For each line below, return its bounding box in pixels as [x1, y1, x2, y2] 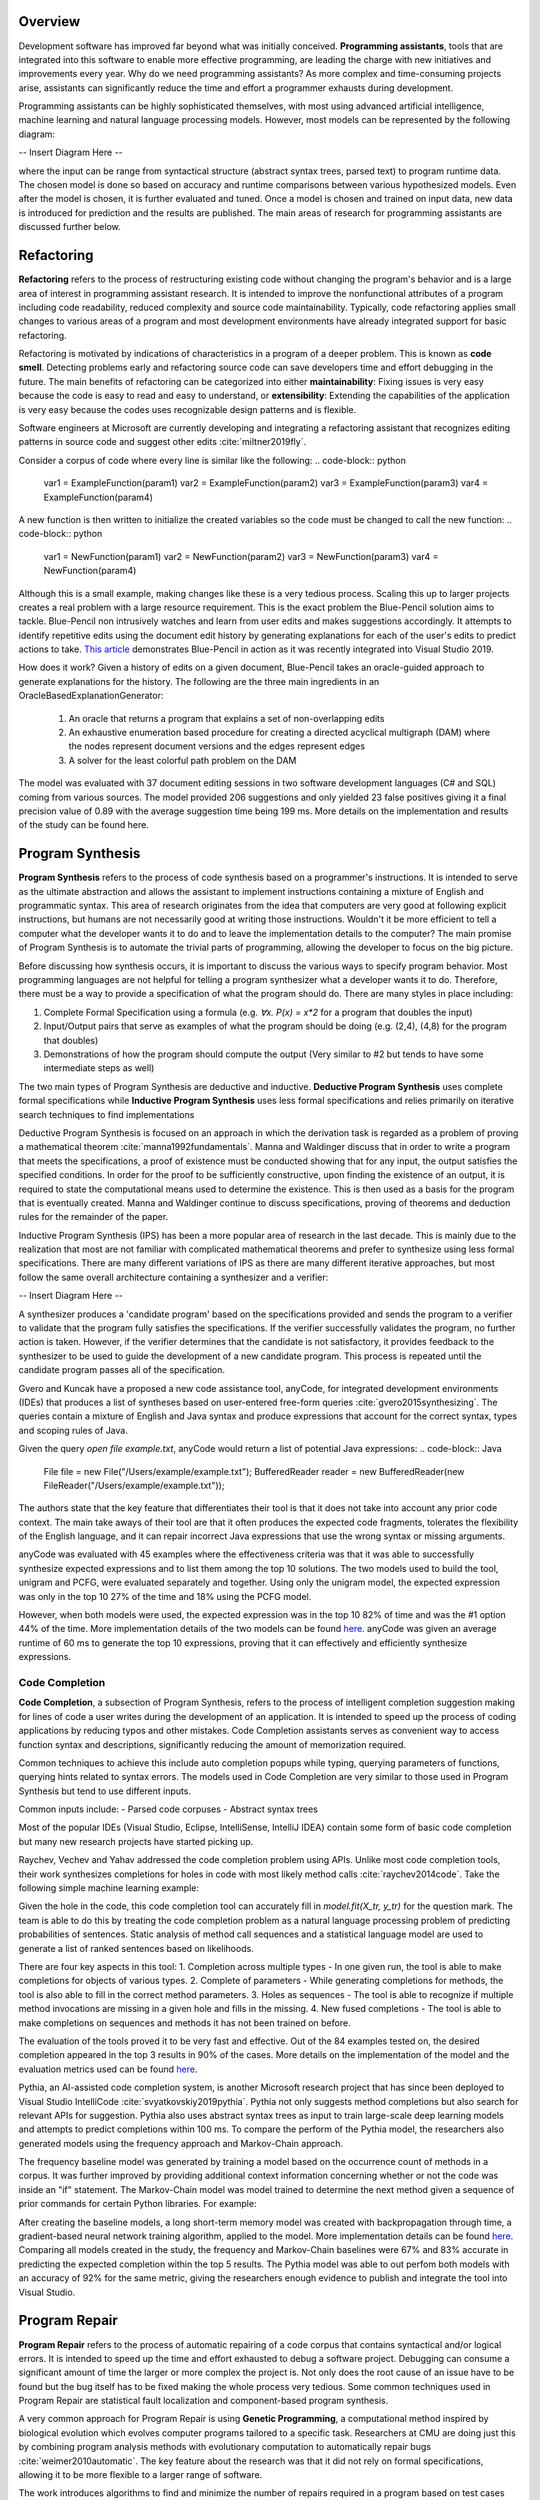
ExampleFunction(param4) [43, 491, 154, 503]
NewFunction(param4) [43, 565, 137, 577]
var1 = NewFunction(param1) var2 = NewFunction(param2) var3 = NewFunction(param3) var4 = [43, 550, 439, 562]
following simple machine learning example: [18, 1882, 200, 1894]
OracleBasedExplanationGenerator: [18, 690, 164, 702]
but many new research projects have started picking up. [18, 1835, 254, 1847]
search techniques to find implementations [18, 1108, 195, 1120]
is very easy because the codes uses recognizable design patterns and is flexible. [18, 403, 357, 415]
